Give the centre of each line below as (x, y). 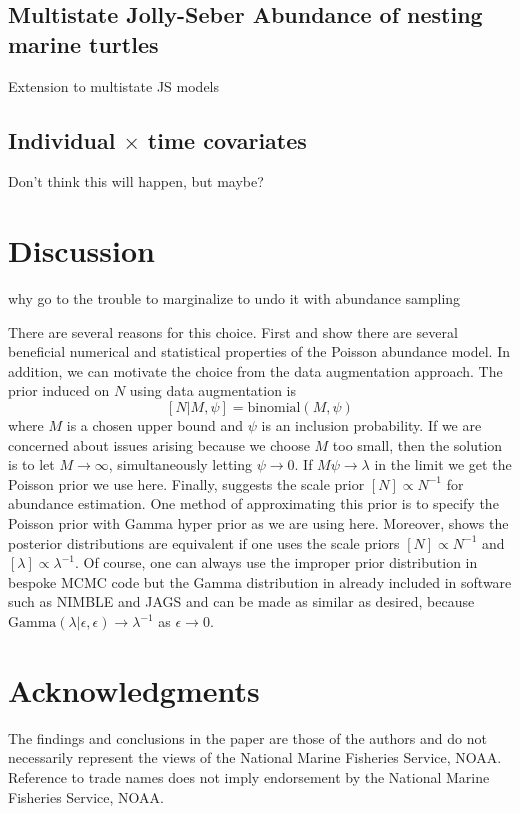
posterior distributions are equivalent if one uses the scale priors (204, 542)
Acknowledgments (134, 689)
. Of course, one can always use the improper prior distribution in (276, 562)
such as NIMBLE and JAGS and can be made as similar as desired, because (241, 601)
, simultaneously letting (180, 464)
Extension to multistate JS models (114, 85)
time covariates (227, 139)
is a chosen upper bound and (155, 425)
